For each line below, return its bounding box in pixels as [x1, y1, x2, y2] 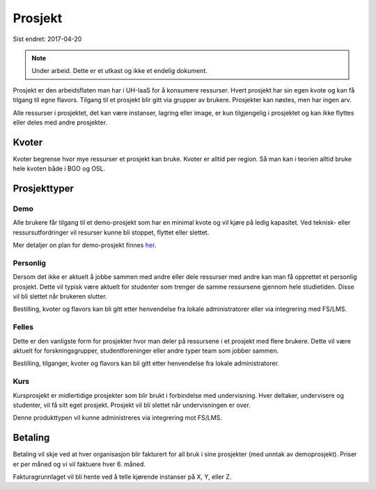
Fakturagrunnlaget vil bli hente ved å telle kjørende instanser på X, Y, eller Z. [13, 472, 232, 481]
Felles [13, 322, 34, 332]
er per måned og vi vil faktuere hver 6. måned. [13, 460, 146, 468]
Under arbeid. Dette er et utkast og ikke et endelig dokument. [31, 67, 208, 75]
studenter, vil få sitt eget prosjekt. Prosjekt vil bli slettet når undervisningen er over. [13, 401, 251, 409]
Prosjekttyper [13, 183, 75, 194]
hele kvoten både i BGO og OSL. [13, 164, 106, 173]
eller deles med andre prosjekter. [13, 118, 108, 127]
